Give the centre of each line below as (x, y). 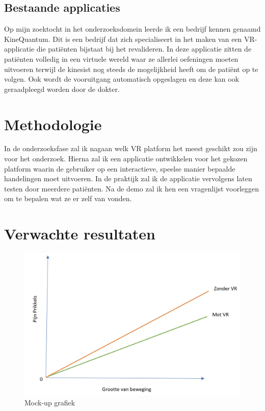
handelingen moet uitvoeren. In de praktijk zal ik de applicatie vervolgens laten (128, 178)
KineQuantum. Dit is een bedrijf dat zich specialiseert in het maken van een (123, 39)
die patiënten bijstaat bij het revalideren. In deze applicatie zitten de (144, 49)
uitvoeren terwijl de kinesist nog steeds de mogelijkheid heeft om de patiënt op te (131, 69)
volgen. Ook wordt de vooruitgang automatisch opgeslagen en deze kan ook (122, 79)
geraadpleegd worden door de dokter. (62, 89)
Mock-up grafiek (50, 403)
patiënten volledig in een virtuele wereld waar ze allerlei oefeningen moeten (121, 58)
